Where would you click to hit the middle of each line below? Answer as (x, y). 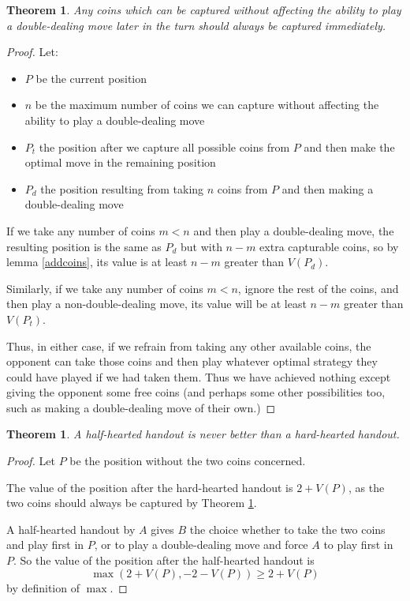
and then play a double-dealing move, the (294, 230)
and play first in (45, 545)
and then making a (328, 188)
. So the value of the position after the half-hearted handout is (164, 560)
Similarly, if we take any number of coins (105, 288)
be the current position (91, 78)
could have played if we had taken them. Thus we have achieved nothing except (199, 376)
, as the (366, 487)
